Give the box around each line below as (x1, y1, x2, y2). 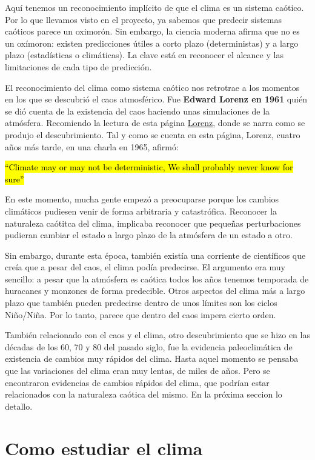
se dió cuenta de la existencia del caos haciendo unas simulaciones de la (5, 104, 270, 117)
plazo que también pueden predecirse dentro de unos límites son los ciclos (5, 296, 277, 309)
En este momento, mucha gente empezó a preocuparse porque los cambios (5, 193, 279, 205)
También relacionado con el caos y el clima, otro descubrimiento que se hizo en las (5, 328, 310, 341)
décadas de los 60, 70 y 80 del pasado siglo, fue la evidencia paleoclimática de (5, 340, 293, 353)
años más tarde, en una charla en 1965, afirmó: (5, 140, 179, 153)
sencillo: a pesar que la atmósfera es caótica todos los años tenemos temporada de (5, 272, 309, 285)
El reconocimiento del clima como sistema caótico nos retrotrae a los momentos (5, 81, 300, 93)
